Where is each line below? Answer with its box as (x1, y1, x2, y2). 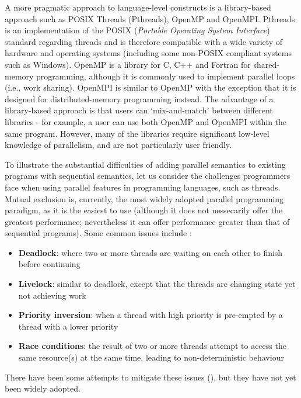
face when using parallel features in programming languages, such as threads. (5, 181, 281, 193)
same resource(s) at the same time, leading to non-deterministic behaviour (18, 351, 284, 364)
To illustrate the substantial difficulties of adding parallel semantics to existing (5, 158, 286, 170)
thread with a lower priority (18, 320, 118, 332)
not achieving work (18, 289, 86, 301)
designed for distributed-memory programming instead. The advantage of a (5, 92, 274, 105)
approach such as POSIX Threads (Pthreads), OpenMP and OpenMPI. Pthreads (5, 12, 295, 25)
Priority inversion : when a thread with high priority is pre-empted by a (18, 309, 283, 321)
